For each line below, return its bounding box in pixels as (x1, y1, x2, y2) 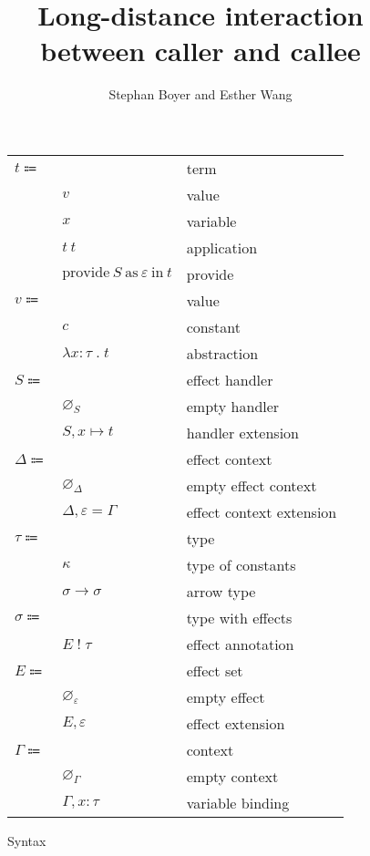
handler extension (186, 421, 299, 443)
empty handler (186, 395, 280, 417)
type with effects (186, 606, 293, 628)
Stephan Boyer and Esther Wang (108, 85, 293, 104)
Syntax (7, 830, 46, 850)
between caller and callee (40, 32, 361, 69)
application (186, 236, 258, 258)
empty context (186, 765, 279, 787)
